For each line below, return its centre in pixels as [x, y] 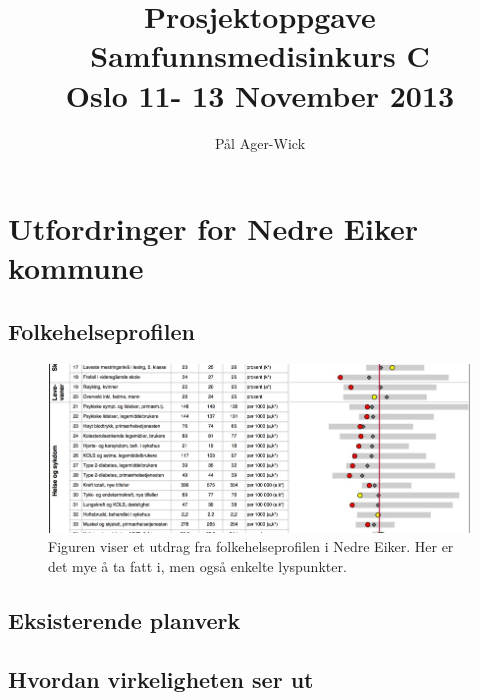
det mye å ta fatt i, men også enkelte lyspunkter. [197, 565]
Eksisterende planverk [124, 619]
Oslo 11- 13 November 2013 [260, 94]
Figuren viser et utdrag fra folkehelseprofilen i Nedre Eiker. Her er [251, 546]
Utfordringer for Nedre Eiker [213, 228]
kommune [76, 267]
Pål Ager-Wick [260, 142]
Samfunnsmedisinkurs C [260, 55]
